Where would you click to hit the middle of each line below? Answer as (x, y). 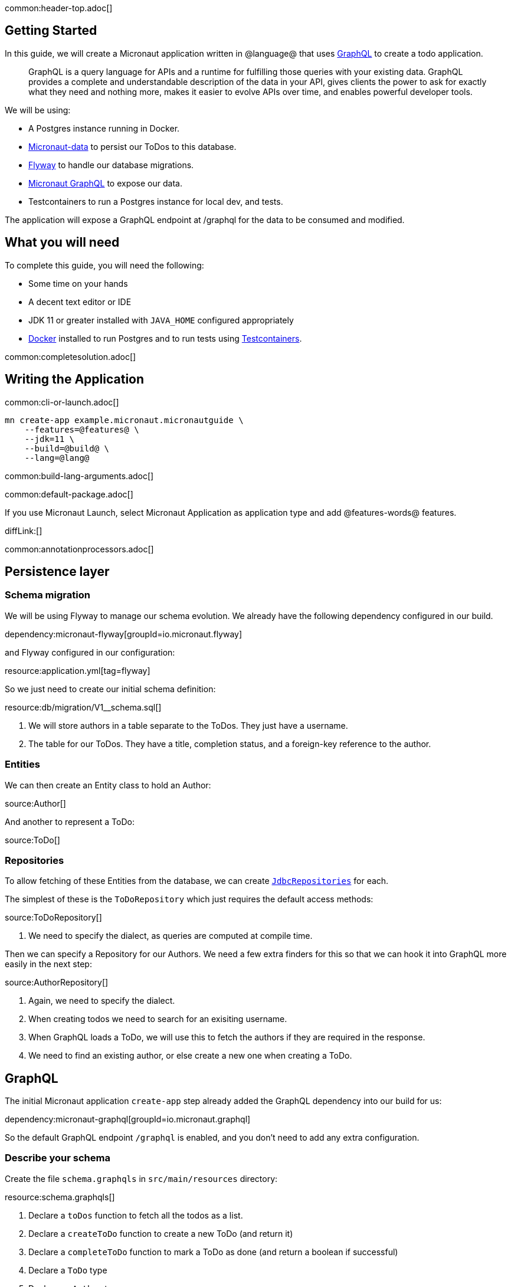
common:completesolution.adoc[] (71, 356)
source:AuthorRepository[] (57, 983)
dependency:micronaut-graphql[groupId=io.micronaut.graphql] (128, 1119)
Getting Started (51, 31)
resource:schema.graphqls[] (60, 1197)
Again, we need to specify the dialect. (102, 1001)
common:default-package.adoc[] (69, 494)
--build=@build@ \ (67, 448)
